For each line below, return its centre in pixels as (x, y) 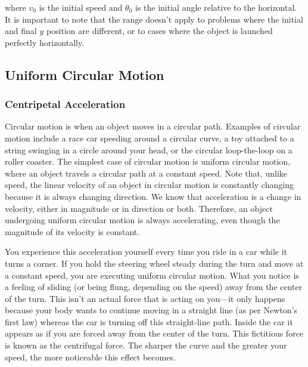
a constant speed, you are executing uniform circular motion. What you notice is (152, 275)
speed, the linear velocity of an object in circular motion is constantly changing (149, 185)
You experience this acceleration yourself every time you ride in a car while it (146, 252)
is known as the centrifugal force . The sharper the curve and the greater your (146, 345)
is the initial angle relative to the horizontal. (216, 7)
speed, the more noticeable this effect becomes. (90, 357)
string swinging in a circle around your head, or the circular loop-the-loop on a (149, 149)
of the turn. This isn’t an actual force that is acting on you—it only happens (145, 298)
